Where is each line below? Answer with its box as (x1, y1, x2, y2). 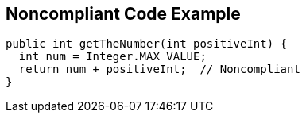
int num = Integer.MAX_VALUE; (18, 50, 207, 63)
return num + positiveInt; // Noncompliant (18, 63, 300, 76)
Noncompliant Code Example (6, 4, 241, 24)
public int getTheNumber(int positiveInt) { (6, 37, 288, 51)
